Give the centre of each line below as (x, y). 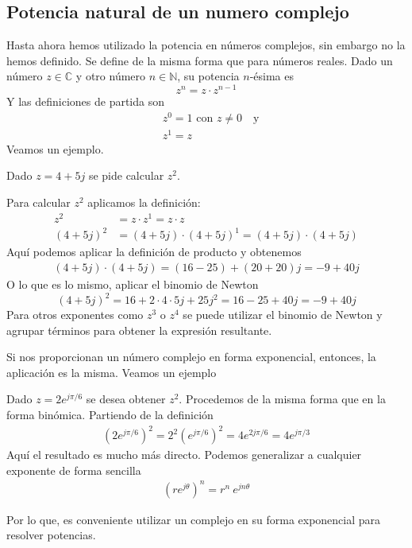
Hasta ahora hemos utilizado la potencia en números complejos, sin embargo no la (206, 45)
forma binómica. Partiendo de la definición (110, 414)
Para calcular (39, 202)
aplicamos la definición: (144, 202)
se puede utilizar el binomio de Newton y (283, 315)
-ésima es (271, 76)
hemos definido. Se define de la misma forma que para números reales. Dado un (200, 60)
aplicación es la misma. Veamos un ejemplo (112, 372)
